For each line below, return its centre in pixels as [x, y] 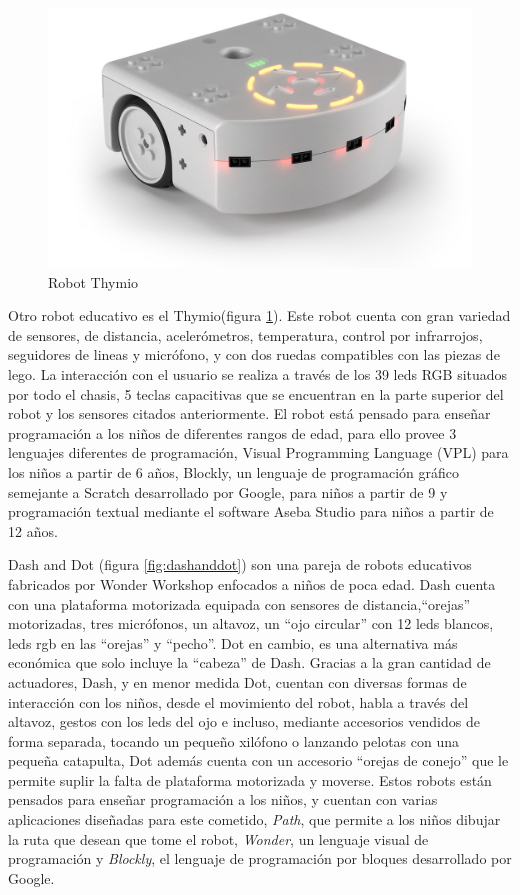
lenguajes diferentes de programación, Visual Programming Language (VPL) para [258, 452]
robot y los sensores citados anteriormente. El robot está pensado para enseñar [249, 413]
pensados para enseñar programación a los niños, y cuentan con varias [223, 799]
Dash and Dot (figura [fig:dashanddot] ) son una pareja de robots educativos [240, 564]
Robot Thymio [93, 281]
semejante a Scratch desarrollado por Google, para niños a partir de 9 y [228, 491]
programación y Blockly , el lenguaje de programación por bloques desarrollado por [260, 858]
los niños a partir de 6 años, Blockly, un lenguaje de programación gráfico [233, 471]
